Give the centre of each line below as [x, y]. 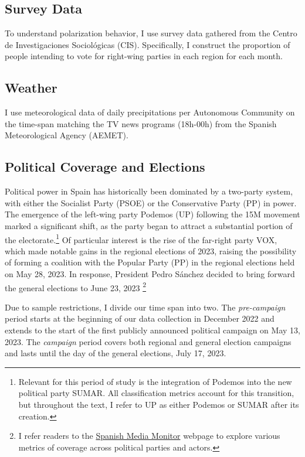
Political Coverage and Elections [105, 167]
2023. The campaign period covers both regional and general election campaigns [148, 341]
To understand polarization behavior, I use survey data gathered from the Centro [151, 33]
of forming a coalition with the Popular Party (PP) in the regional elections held [150, 262]
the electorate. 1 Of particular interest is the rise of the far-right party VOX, [141, 238]
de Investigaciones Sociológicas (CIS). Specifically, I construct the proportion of [148, 44]
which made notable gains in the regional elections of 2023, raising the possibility [151, 250]
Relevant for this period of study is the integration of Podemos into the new [155, 381]
